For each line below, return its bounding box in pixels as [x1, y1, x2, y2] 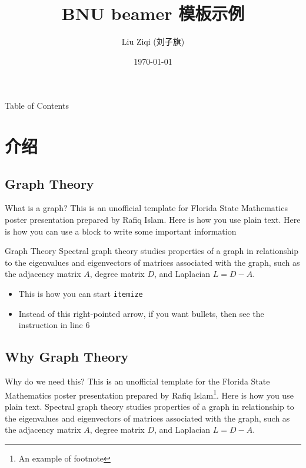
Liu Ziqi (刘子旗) [121, 35, 185, 48]
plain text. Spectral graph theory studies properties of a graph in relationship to [5, 400, 294, 412]
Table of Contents [5, 99, 69, 112]
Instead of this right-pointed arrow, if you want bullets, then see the [18, 307, 264, 319]
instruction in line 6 [18, 319, 90, 331]
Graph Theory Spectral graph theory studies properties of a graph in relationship [5, 245, 299, 257]
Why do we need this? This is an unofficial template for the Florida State [5, 375, 270, 387]
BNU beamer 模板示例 [61, 1, 245, 25]
